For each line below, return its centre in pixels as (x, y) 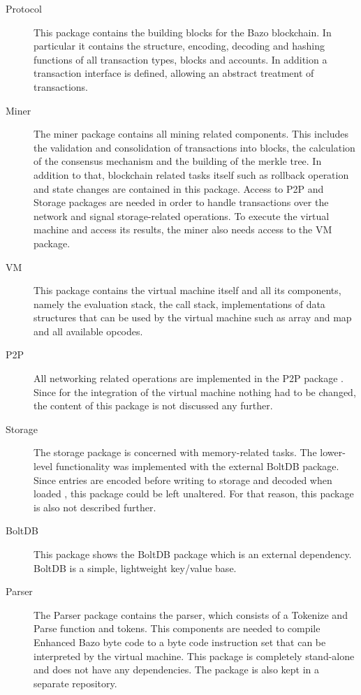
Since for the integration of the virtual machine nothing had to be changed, (195, 392)
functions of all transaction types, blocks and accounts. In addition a (180, 59)
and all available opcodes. (88, 331)
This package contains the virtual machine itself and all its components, (187, 290)
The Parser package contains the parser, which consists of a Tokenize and (191, 614)
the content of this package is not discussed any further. (153, 405)
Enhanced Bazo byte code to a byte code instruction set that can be (180, 642)
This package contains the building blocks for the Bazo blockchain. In (183, 32)
